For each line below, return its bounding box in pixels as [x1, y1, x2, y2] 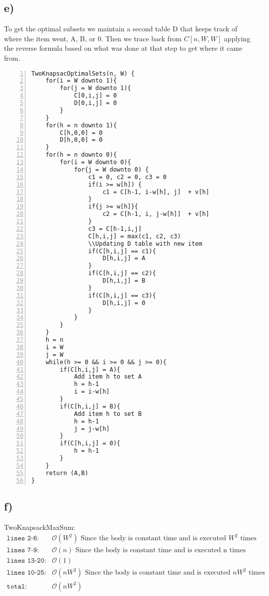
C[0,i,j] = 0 [74, 92, 117, 99]
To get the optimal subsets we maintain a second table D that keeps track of [4, 23, 238, 34]
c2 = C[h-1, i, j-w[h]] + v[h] [102, 210, 209, 218]
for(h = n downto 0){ [45, 151, 117, 159]
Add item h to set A [74, 373, 142, 381]
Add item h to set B [74, 410, 142, 417]
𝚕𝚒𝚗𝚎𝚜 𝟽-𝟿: [6, 547, 39, 554]
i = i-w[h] [74, 388, 110, 396]
